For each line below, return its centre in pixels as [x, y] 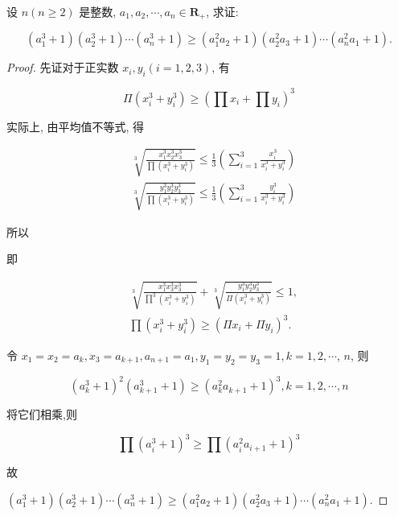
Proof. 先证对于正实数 [63, 67]
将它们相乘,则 [42, 414]
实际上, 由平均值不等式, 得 [76, 126]
